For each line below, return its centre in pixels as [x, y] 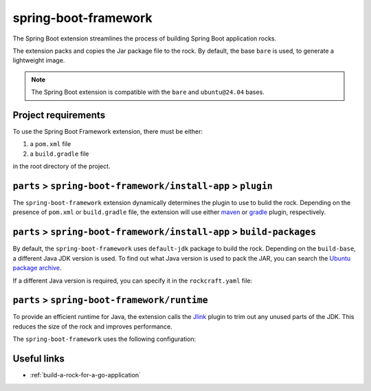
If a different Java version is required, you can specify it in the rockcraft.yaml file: [133, 281]
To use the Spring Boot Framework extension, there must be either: [108, 132]
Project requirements [59, 115]
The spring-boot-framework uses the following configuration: [104, 339]
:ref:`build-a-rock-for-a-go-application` [85, 375]
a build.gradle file [59, 154]
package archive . [37, 268]
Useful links [39, 359]
